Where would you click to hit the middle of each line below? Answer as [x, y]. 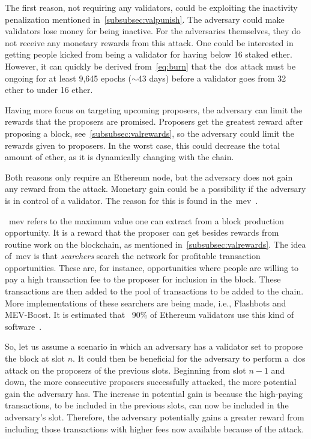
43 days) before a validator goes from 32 [212, 78]
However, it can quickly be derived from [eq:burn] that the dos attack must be [150, 66]
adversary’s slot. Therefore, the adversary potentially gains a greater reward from [155, 417]
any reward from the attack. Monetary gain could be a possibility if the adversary [155, 189]
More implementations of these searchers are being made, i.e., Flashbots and [146, 303]
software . [23, 326]
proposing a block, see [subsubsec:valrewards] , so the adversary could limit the [149, 133]
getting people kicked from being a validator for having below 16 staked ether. [149, 54]
